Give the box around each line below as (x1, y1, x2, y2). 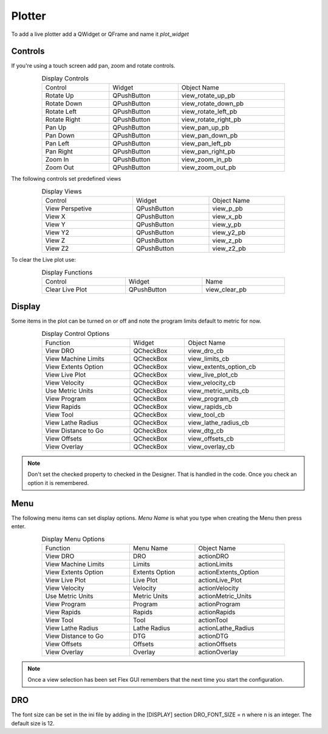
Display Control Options (41, 329, 110, 338)
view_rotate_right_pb (181, 116, 241, 124)
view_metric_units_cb (188, 386, 249, 395)
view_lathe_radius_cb (188, 419, 249, 427)
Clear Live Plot (45, 285, 87, 293)
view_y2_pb (212, 228, 246, 237)
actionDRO (198, 551, 229, 560)
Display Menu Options (41, 534, 105, 543)
